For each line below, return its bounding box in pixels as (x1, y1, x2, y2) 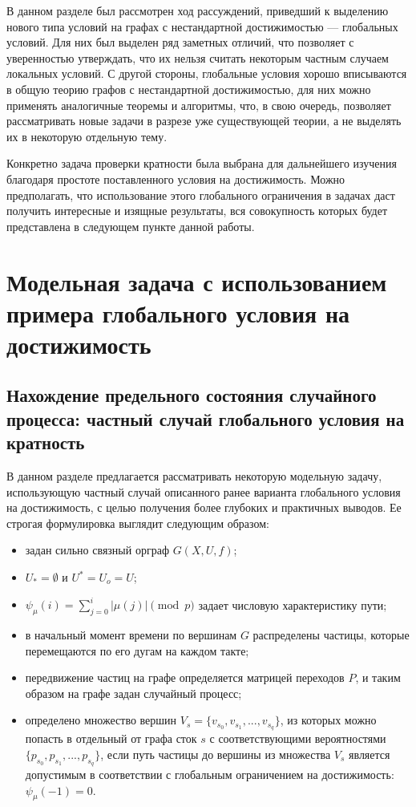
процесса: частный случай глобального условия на (6, 406, 405, 431)
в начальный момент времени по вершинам (25, 626, 237, 643)
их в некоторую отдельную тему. (6, 128, 168, 144)
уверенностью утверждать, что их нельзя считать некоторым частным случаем (6, 49, 389, 66)
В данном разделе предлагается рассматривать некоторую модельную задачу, (6, 468, 382, 485)
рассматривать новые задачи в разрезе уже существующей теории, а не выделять (6, 112, 402, 129)
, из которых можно (280, 712, 377, 728)
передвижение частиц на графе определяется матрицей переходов (25, 669, 345, 686)
